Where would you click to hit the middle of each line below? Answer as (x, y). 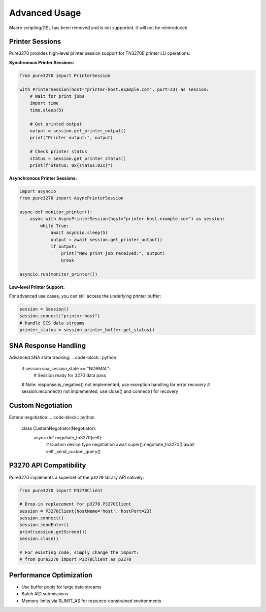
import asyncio (38, 191)
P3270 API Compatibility (48, 466)
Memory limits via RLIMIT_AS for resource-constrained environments (91, 601)
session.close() (39, 539)
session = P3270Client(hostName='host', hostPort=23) (86, 511)
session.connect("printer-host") (60, 316)
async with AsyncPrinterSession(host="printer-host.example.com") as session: (127, 219)
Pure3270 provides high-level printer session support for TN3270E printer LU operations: (100, 53)
